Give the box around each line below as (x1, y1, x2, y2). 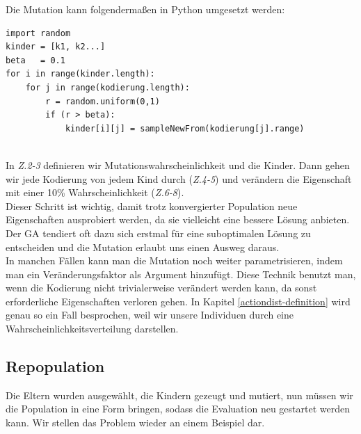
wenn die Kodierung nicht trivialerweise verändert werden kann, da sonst (6, 280, 317, 295)
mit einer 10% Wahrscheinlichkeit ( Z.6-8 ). (6, 185, 184, 200)
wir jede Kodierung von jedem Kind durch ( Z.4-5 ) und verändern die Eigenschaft (6, 171, 352, 186)
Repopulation (6, 355, 105, 377)
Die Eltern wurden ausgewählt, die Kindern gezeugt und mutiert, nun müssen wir (6, 387, 353, 402)
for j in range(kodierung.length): (25, 82, 190, 93)
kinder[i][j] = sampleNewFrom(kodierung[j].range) (65, 123, 305, 134)
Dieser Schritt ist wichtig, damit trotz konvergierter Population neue (6, 198, 298, 213)
